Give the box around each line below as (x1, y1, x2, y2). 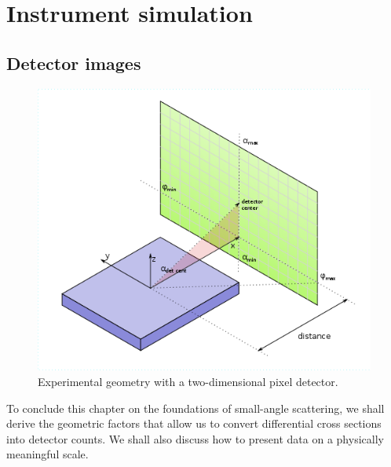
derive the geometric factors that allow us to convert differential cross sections (6, 415, 382, 432)
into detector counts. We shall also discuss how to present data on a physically (6, 430, 384, 447)
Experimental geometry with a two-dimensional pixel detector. (38, 373, 338, 389)
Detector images (6, 50, 141, 75)
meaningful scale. (6, 446, 89, 462)
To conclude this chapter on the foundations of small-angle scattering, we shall (6, 399, 385, 416)
